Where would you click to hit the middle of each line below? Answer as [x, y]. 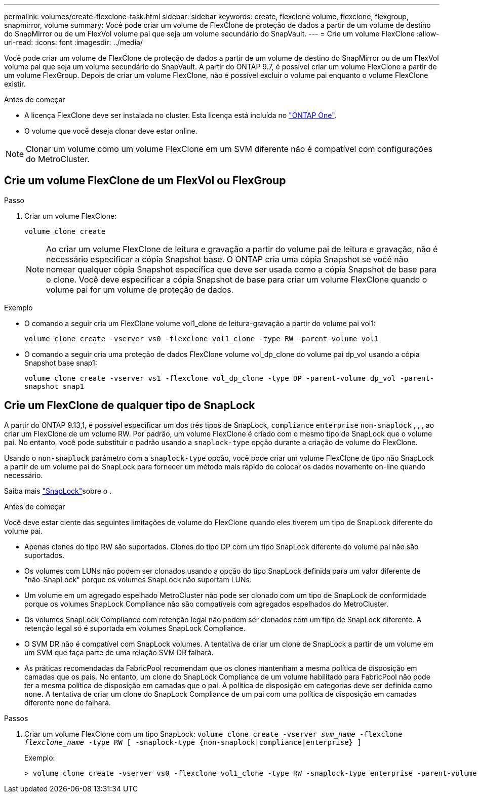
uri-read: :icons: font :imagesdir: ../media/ [73, 42]
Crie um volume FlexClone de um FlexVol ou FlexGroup [145, 181]
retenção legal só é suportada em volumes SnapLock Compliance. [135, 628]
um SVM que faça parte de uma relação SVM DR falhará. [119, 652]
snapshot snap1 [54, 386]
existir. [15, 84]
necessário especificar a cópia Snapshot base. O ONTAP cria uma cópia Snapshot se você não [227, 259]
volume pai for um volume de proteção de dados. [140, 289]
